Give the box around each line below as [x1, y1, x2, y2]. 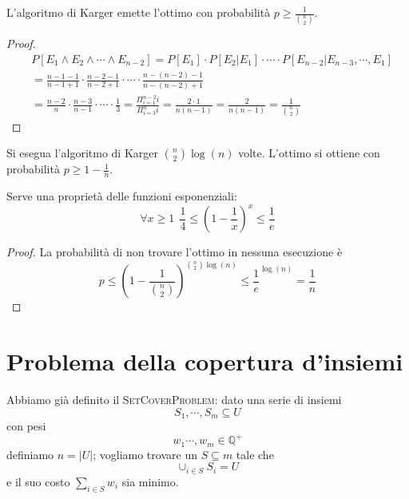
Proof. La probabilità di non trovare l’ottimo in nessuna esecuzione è [6, 244, 343, 260]
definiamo [6, 446, 54, 462]
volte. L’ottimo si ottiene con [238, 145, 380, 161]
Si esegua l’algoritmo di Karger [6, 145, 158, 161]
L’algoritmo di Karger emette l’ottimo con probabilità [6, 4, 271, 20]
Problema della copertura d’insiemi [6, 345, 403, 378]
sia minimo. [121, 473, 179, 489]
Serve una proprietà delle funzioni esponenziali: [6, 188, 237, 204]
